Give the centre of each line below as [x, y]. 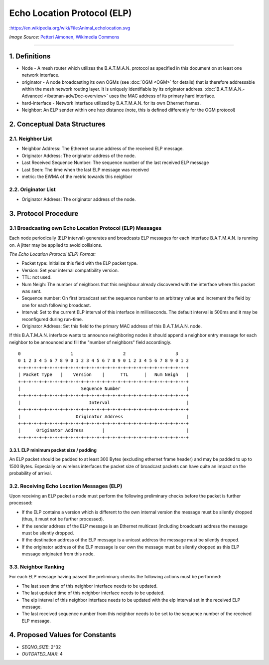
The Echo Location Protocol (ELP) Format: [53, 254]
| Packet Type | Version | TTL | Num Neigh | [103, 375]
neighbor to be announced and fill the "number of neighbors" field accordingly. [90, 342]
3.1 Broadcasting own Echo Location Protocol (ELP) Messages [85, 228]
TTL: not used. [37, 277]
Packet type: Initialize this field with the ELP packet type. [80, 263]
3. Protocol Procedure [44, 214]
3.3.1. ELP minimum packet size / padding [53, 450]
